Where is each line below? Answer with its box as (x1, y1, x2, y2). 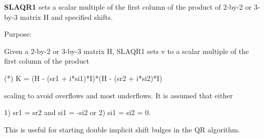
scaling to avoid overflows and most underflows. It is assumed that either (4, 90, 233, 100)
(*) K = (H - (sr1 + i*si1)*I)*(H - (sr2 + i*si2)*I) (4, 72, 163, 83)
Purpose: (4, 29, 32, 39)
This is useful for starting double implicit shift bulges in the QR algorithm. (4, 124, 240, 134)
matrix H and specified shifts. (20, 11, 113, 22)
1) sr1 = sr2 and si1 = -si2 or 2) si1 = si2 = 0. (4, 107, 151, 118)
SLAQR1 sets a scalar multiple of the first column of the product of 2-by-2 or (4, 2, 252, 12)
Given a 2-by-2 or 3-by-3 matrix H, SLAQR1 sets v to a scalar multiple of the (4, 45, 249, 56)
